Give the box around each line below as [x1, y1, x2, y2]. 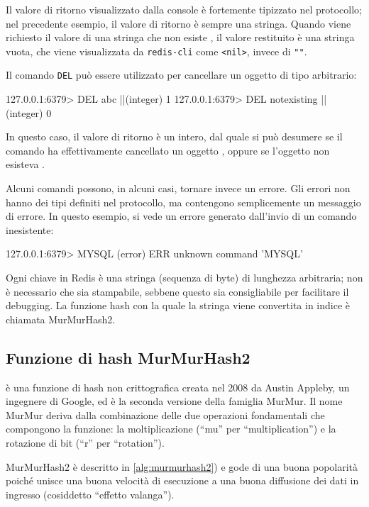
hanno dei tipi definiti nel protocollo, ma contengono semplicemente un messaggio [6, 194, 361, 209]
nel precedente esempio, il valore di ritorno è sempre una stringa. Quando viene [6, 16, 351, 30]
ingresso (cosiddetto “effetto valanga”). [6, 486, 175, 501]
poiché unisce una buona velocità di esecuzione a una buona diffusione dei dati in [6, 473, 359, 488]
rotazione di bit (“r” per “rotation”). [6, 435, 165, 450]
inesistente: [6, 222, 54, 237]
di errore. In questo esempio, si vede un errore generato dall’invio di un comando [6, 208, 357, 223]
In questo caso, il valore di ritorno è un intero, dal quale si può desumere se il [6, 129, 343, 144]
